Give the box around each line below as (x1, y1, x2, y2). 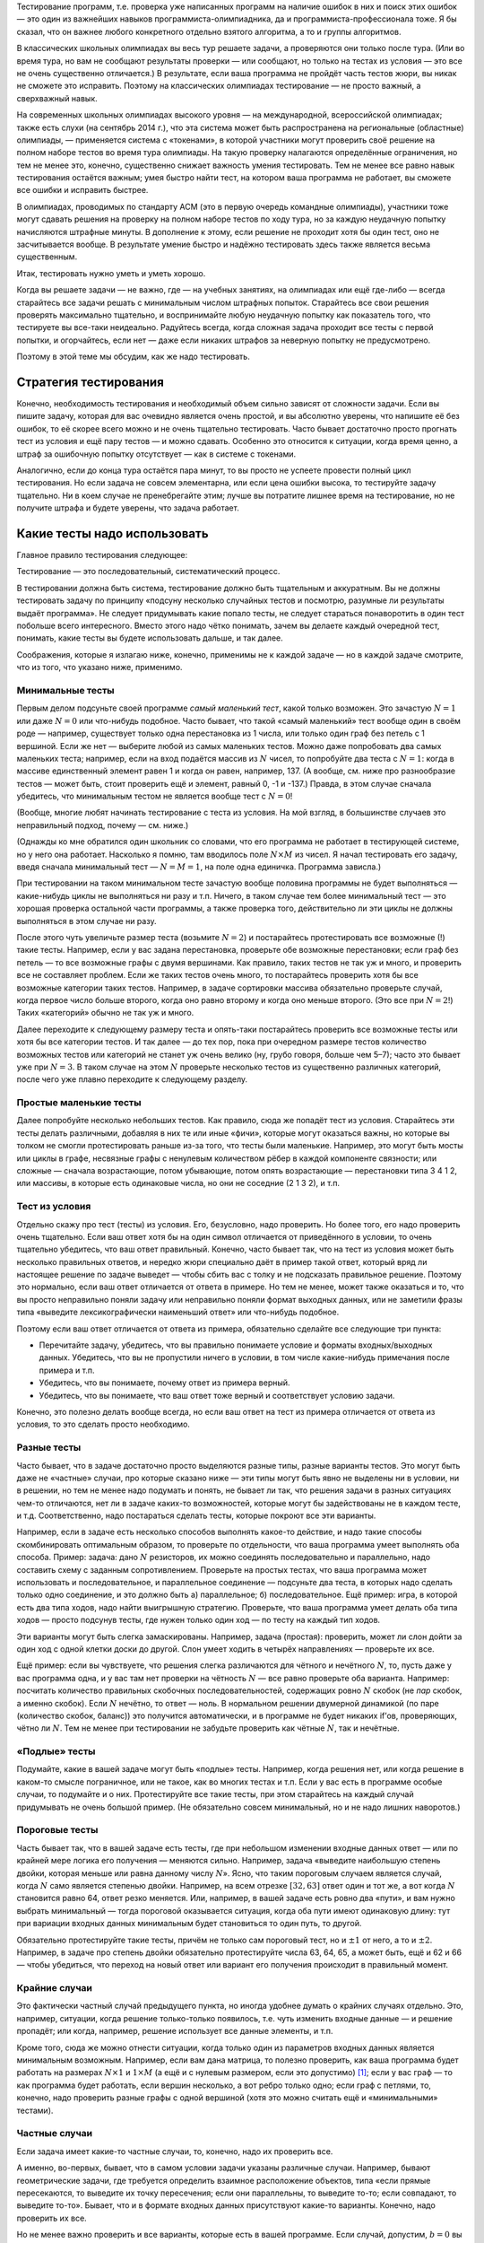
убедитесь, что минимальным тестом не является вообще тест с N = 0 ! (16, 790, 293, 802)
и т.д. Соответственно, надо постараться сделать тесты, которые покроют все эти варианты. (16, 1510, 376, 1521)
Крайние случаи (16, 1982, 93, 1994)
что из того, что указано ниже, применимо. (16, 662, 183, 673)
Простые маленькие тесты (16, 1096, 142, 1109)
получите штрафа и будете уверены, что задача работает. (16, 502, 239, 513)
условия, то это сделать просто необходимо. (16, 1418, 190, 1430)
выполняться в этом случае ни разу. (16, 915, 157, 926)
